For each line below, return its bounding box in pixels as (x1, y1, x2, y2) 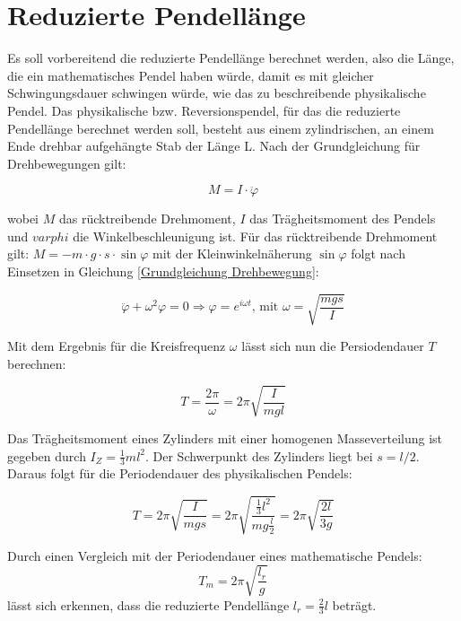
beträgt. (332, 595, 377, 614)
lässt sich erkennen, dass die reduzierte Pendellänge (7, 595, 290, 614)
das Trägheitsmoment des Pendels (249, 209, 436, 228)
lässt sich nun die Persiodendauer (241, 337, 424, 355)
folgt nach (351, 244, 405, 263)
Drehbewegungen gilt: (7, 153, 126, 172)
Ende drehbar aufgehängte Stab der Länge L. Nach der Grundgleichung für (7, 136, 421, 155)
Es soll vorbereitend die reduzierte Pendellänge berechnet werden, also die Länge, (7, 48, 455, 67)
